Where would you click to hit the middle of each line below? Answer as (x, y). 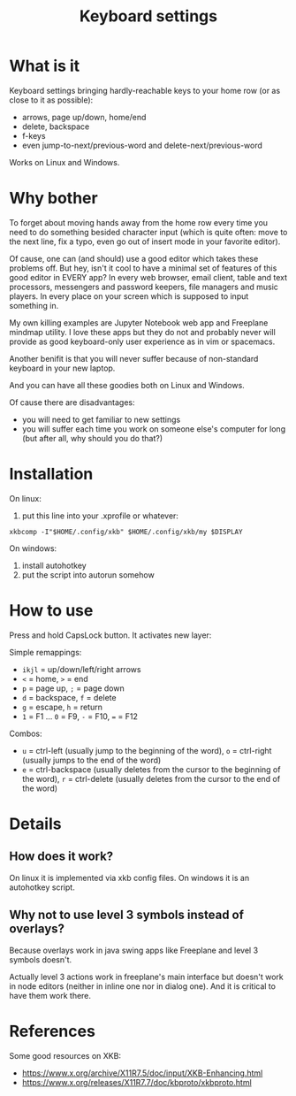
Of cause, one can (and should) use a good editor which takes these (134, 258)
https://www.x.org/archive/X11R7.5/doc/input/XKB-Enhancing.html (142, 1073)
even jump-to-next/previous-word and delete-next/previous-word (142, 145)
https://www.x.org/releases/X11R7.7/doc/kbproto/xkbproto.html (137, 1082)
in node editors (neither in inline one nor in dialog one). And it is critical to (143, 986)
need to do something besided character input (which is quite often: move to (148, 232)
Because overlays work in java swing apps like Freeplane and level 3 (134, 950)
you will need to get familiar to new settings (101, 419)
